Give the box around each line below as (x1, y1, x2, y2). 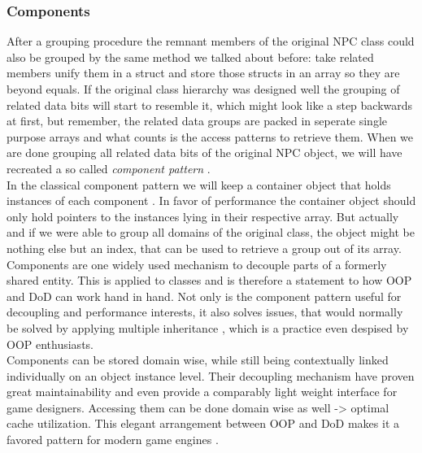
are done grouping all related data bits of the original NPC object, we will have (7, 144, 402, 161)
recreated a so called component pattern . (7, 159, 211, 176)
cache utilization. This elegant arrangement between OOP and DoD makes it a (7, 415, 399, 432)
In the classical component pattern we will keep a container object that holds (7, 176, 391, 193)
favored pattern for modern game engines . (7, 431, 219, 448)
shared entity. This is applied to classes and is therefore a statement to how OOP (7, 272, 412, 289)
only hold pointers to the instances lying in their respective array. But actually (7, 207, 399, 224)
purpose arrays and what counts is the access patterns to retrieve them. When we (7, 128, 414, 145)
